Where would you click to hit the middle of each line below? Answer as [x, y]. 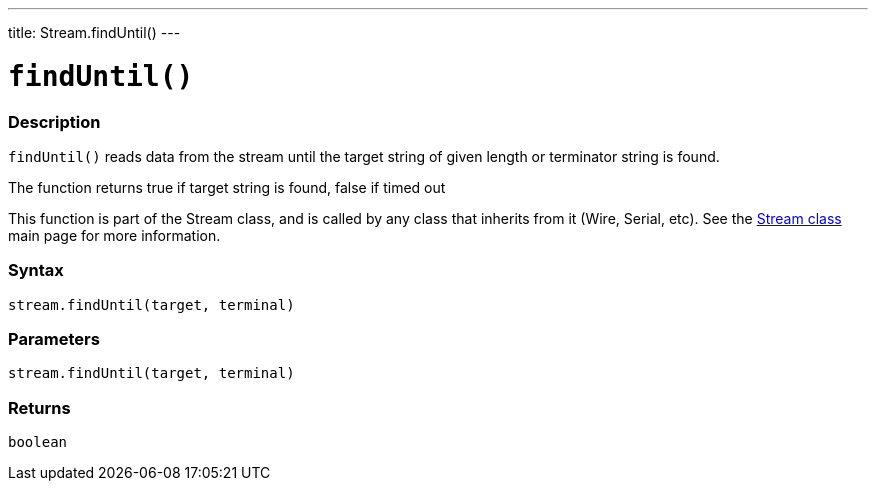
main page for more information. [114, 235]
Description [54, 121]
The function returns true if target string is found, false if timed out [227, 187]
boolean [38, 442]
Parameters [54, 339]
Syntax [36, 270]
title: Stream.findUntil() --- [94, 32]
